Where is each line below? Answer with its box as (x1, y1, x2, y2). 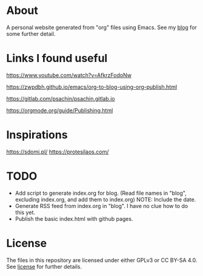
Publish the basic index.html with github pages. (15, 215, 133, 222)
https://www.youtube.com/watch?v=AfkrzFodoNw (6, 71, 132, 79)
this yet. (15, 209, 35, 216)
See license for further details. (6, 263, 82, 270)
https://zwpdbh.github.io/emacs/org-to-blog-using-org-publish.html (6, 83, 178, 90)
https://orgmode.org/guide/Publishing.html (6, 107, 113, 114)
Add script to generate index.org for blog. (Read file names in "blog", (15, 189, 187, 197)
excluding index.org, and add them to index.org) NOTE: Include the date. (15, 195, 196, 203)
